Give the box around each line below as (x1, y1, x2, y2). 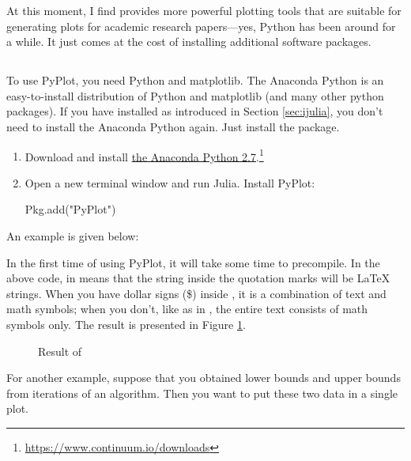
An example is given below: (6, 227, 139, 244)
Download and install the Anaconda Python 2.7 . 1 (25, 145, 264, 164)
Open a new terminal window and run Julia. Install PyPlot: (25, 174, 315, 191)
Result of (38, 342, 82, 359)
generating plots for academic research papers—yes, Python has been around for (6, 17, 396, 34)
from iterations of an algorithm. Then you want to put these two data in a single (6, 384, 398, 401)
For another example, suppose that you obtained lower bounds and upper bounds (6, 369, 401, 386)
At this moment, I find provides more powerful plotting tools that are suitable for (6, 2, 402, 18)
